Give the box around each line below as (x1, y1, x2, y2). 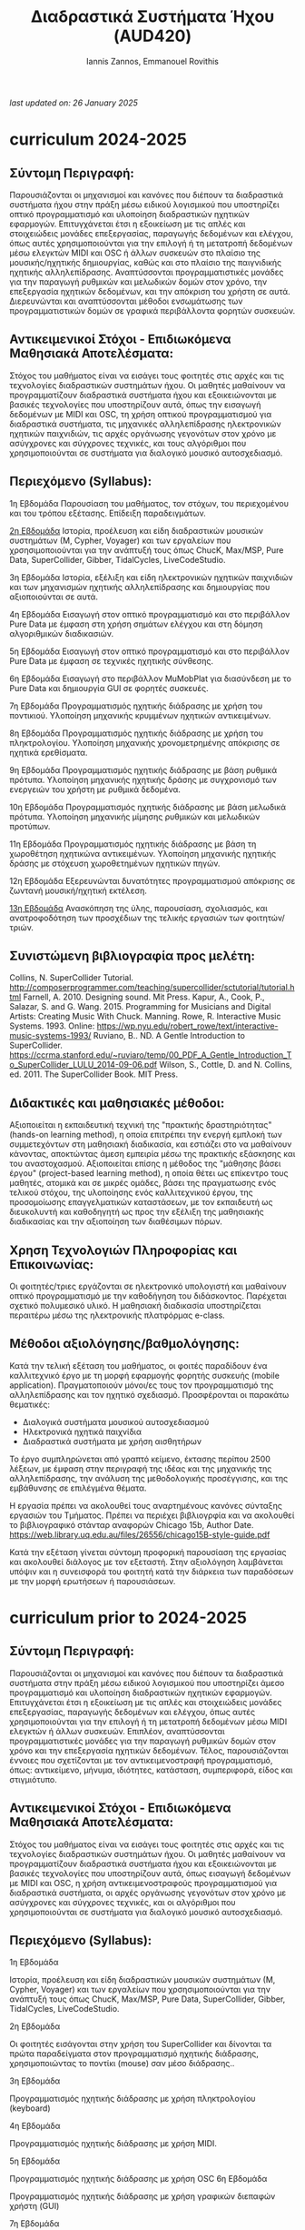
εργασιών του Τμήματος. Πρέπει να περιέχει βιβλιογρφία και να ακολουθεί (9, 1510, 295, 1521)
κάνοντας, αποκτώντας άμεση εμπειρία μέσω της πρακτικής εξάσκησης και (9, 1149, 296, 1160)
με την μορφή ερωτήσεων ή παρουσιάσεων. (9, 1575, 176, 1586)
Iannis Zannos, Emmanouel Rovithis (85, 55, 220, 66)
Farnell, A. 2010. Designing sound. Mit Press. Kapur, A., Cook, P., (23, 991, 265, 1002)
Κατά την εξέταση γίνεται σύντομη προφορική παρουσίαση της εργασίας (9, 1546, 287, 1557)
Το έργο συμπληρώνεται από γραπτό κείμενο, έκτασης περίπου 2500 (9, 1453, 271, 1464)
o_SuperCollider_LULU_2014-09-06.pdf (9, 1060, 157, 1070)
